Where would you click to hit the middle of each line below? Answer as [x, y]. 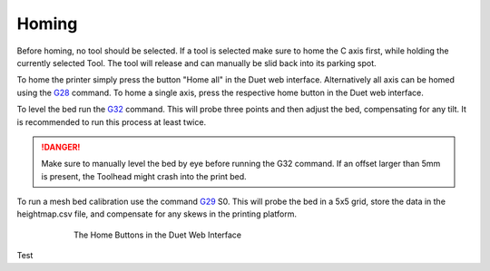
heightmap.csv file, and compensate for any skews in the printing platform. [157, 214]
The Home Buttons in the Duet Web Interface [158, 235]
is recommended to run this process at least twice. [112, 121]
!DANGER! [61, 147]
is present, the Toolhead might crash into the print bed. [144, 176]
